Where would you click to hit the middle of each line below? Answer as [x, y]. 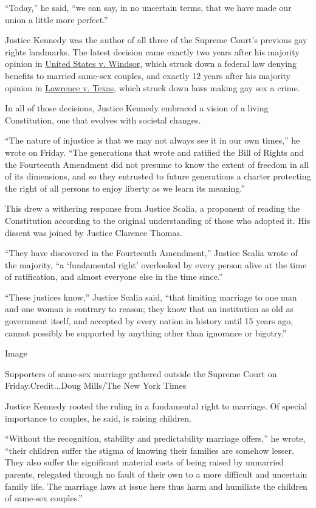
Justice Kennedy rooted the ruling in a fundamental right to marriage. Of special [156, 406]
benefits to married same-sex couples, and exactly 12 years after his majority [148, 75]
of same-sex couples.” [44, 498]
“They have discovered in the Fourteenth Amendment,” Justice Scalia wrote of [151, 253]
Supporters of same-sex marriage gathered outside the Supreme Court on [141, 373]
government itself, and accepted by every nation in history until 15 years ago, [149, 321]
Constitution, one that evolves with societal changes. [103, 120]
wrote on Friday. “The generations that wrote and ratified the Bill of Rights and [155, 152]
